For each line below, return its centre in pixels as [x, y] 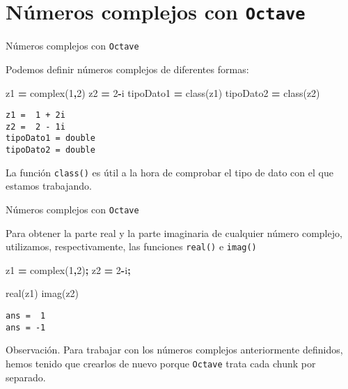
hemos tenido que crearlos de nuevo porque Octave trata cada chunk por [161, 363]
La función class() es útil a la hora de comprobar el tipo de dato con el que [169, 172]
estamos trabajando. [49, 186]
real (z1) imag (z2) [42, 293]
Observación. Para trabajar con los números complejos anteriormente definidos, [174, 350]
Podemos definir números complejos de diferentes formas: [127, 69]
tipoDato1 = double [50, 138]
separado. [26, 377]
